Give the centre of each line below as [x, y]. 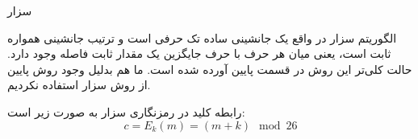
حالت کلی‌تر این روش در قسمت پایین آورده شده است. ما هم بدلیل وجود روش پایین [210, 69]
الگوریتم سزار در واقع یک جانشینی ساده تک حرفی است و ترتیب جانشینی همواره [202, 37]
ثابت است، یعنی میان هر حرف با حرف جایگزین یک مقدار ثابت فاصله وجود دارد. [199, 53]
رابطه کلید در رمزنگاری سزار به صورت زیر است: [126, 111]
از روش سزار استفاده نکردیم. [79, 85]
